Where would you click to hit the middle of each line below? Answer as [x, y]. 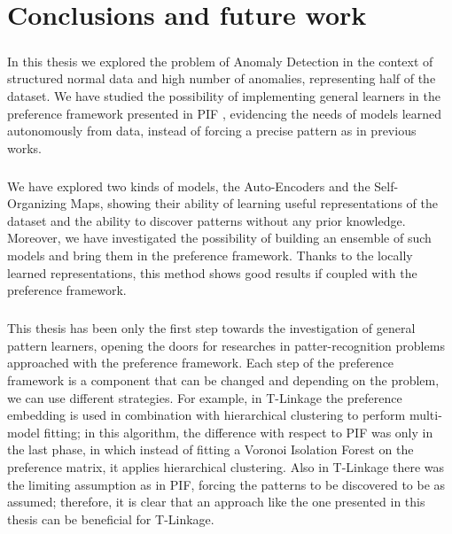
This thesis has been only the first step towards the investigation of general [211, 328]
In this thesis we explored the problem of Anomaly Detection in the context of [220, 61]
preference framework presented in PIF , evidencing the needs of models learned [225, 113]
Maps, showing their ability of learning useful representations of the [254, 203]
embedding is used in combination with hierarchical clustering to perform [207, 415]
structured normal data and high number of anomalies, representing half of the [222, 78]
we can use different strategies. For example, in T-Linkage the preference [205, 397]
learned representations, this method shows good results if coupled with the [212, 272]
